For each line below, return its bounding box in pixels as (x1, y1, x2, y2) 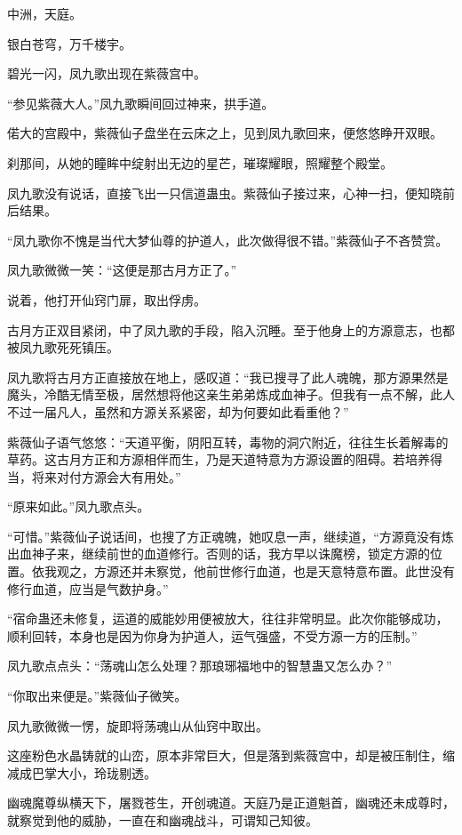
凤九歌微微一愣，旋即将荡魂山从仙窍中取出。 (7, 716, 268, 735)
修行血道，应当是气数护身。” (7, 579, 169, 598)
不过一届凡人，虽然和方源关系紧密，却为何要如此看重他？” (7, 402, 349, 421)
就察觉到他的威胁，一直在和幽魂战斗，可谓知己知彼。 (7, 811, 318, 829)
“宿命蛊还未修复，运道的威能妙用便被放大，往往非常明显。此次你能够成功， (7, 609, 449, 628)
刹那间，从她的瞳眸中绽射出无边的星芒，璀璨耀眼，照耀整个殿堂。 (7, 153, 393, 172)
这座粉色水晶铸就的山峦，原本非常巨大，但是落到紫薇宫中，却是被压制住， (7, 746, 442, 765)
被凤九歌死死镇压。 (7, 338, 119, 357)
